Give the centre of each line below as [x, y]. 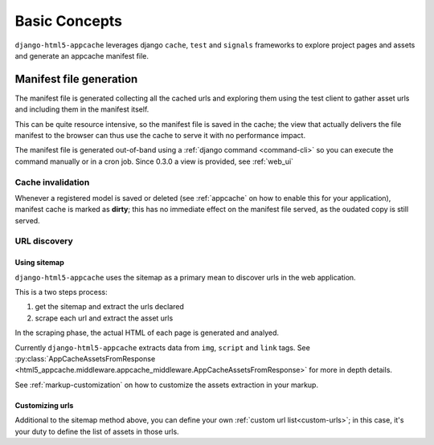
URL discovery [44, 241]
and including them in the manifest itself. [82, 109]
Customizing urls [44, 405]
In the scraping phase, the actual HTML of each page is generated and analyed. [147, 333]
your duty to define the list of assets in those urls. [97, 431]
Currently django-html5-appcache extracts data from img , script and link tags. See [163, 347]
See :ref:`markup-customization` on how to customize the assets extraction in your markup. [167, 385]
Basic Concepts [69, 21]
